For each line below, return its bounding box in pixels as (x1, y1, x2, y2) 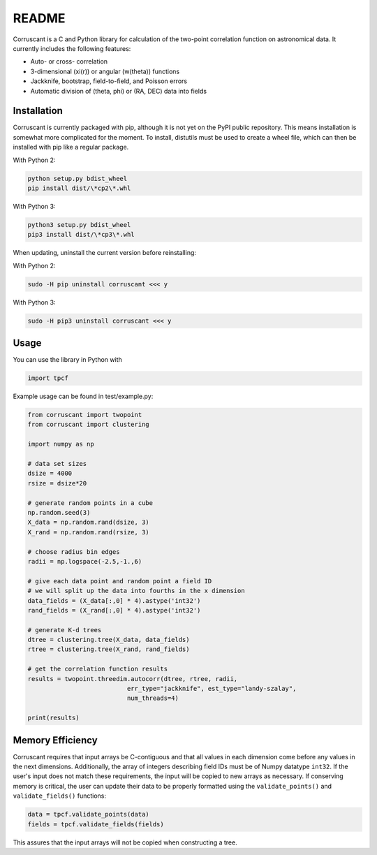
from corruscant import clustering (27, 421, 149, 429)
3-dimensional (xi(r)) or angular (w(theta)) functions (30, 67, 180, 75)
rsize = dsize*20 (27, 479, 87, 487)
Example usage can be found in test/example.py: (13, 392, 154, 401)
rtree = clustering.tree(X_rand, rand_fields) (27, 645, 190, 653)
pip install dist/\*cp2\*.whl (27, 184, 131, 192)
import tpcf (27, 374, 69, 382)
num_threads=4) (126, 694, 179, 702)
